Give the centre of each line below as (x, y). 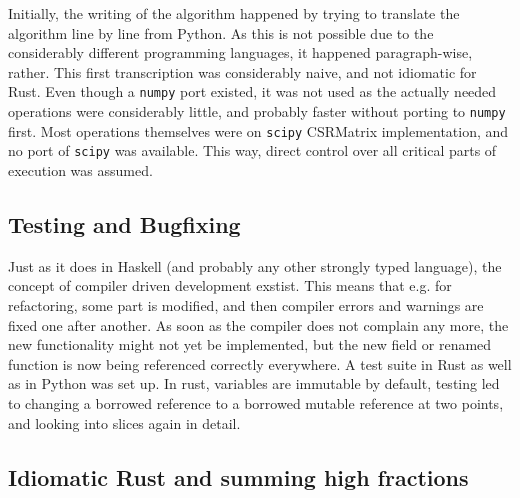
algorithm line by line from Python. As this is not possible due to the (221, 32)
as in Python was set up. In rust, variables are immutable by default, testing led (254, 383)
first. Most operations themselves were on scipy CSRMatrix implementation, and (258, 130)
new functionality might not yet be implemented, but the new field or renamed (250, 344)
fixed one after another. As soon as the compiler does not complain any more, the (258, 324)
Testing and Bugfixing (124, 223)
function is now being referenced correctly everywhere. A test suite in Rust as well (260, 363)
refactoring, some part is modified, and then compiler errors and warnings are (246, 304)
